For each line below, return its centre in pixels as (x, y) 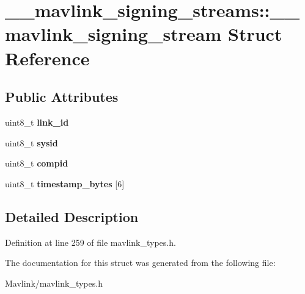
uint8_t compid (37, 163)
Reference (47, 58)
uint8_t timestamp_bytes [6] (65, 183)
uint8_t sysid (31, 142)
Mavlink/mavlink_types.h (54, 283)
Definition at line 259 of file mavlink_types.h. (90, 242)
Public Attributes (62, 97)
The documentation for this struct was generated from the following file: (140, 263)
